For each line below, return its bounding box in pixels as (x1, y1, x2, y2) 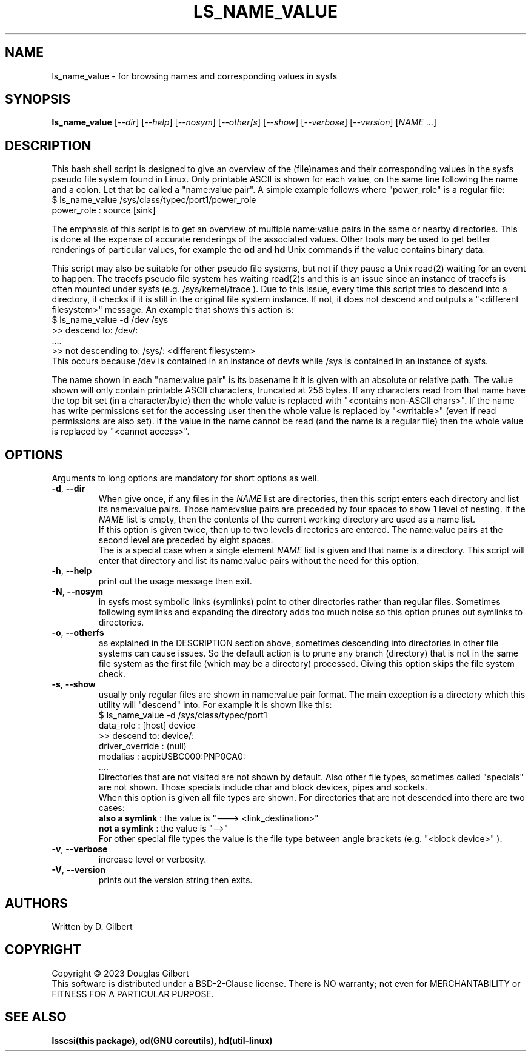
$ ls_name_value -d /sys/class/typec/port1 (98, 710, 267, 721)
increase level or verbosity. (98, 854, 207, 865)
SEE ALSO (5, 1009, 67, 1025)
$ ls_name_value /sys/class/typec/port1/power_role (52, 195, 256, 206)
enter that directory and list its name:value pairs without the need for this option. (98, 555, 419, 566)
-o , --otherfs (52, 627, 104, 638)
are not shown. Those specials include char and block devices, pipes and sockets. (98, 782, 427, 793)
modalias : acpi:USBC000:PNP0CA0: (98, 751, 245, 762)
